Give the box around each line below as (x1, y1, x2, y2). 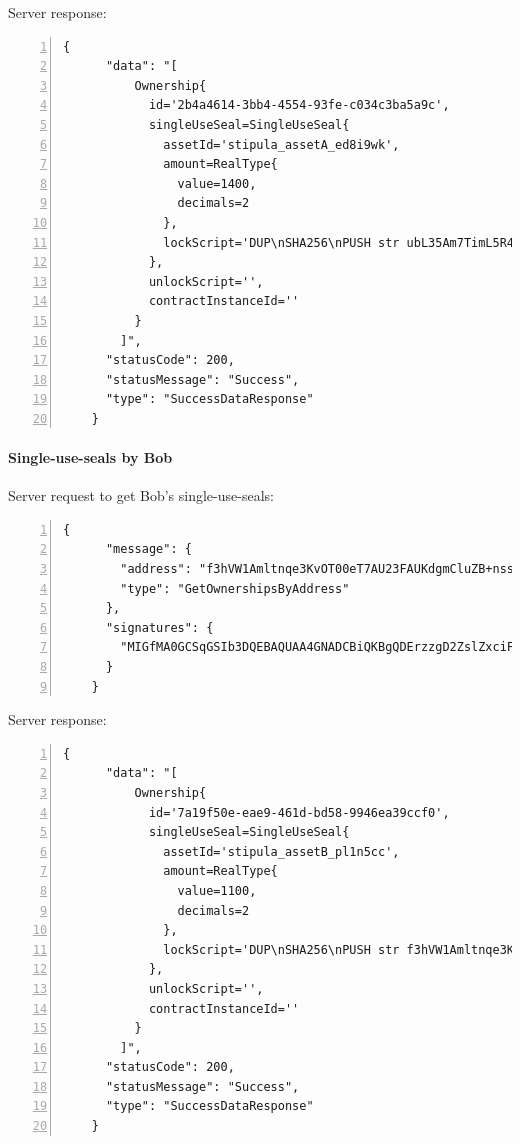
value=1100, (177, 883, 257, 898)
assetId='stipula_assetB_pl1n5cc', (163, 844, 400, 859)
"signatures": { (105, 620, 214, 635)
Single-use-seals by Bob (8, 447, 173, 468)
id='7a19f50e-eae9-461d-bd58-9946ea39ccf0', (148, 805, 450, 820)
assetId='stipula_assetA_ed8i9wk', (163, 137, 400, 152)
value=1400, (177, 176, 257, 191)
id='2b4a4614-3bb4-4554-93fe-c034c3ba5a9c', (148, 98, 450, 113)
